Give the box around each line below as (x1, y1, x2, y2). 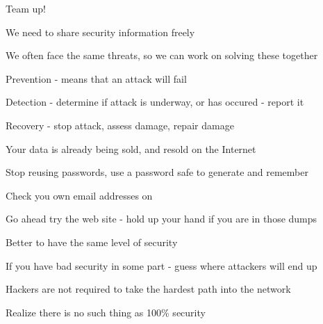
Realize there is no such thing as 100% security (6, 305, 206, 319)
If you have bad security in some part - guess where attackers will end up (6, 258, 317, 273)
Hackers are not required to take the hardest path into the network (6, 282, 291, 296)
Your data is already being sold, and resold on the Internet (6, 141, 256, 156)
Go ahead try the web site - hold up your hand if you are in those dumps (6, 211, 317, 226)
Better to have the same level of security (6, 234, 178, 249)
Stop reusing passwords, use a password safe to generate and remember (6, 165, 308, 179)
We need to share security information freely (6, 24, 195, 39)
